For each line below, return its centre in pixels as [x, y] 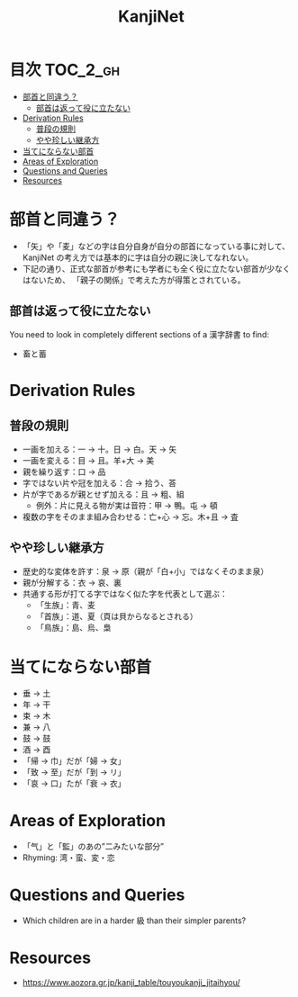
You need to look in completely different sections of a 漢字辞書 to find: [140, 334]
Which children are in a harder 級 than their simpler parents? [134, 921]
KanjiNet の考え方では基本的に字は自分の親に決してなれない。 [138, 257]
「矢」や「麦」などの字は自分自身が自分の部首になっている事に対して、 [156, 246]
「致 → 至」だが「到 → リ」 [74, 772]
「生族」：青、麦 [66, 605]
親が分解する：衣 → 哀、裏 [72, 582]
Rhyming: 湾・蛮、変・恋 [68, 858]
